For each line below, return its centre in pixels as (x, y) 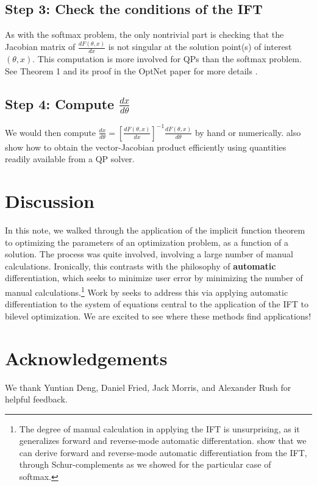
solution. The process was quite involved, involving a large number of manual (149, 254)
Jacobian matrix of (40, 47)
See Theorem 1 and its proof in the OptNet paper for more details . (131, 70)
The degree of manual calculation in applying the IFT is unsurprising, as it (159, 428)
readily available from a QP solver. (70, 159)
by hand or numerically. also (248, 132)
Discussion (50, 201)
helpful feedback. (36, 399)
